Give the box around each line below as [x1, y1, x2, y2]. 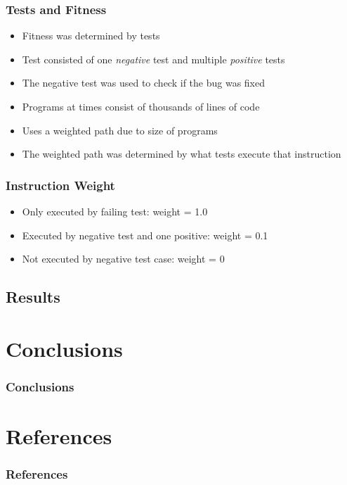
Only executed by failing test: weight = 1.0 [22, 204, 208, 218]
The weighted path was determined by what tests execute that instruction [22, 146, 341, 161]
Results [6, 286, 60, 308]
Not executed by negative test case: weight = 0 [22, 251, 225, 266]
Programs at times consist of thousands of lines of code [22, 99, 260, 113]
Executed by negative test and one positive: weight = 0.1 [22, 227, 268, 242]
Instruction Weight [6, 176, 115, 194]
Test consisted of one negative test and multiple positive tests [22, 51, 285, 66]
